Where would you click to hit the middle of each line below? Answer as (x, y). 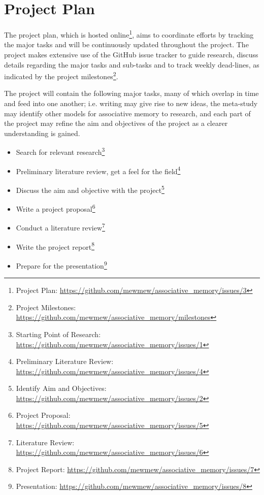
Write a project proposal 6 (56, 208)
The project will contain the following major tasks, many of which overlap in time (131, 93)
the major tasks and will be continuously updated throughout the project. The (126, 44)
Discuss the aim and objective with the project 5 (90, 189)
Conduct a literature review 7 (60, 227)
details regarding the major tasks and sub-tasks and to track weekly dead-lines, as (132, 64)
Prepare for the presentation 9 (61, 265)
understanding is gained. (42, 133)
